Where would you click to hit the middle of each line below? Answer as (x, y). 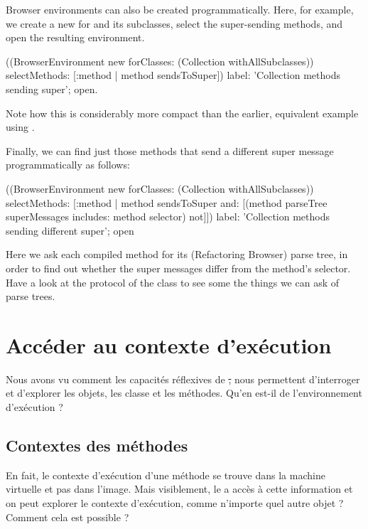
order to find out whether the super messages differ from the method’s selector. (178, 268)
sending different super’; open (70, 230)
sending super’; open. (52, 89)
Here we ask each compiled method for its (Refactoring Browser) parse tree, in (177, 254)
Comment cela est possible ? (67, 517)
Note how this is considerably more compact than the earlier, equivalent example (182, 113)
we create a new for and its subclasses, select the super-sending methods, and (174, 23)
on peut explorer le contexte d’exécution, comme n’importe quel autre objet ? (175, 502)
